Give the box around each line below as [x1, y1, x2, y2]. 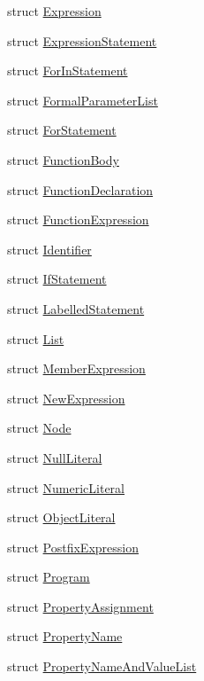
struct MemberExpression [7, 359, 146, 378]
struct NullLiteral [7, 448, 102, 466]
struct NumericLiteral [7, 478, 125, 497]
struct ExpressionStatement [7, 31, 157, 50]
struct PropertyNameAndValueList [7, 657, 197, 676]
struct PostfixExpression [7, 537, 139, 556]
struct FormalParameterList [7, 90, 158, 109]
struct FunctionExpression [7, 210, 149, 229]
